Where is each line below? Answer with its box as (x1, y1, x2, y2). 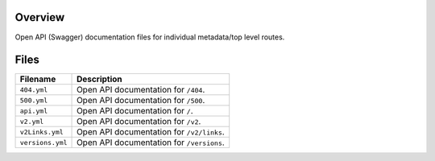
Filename (19, 73, 56, 85)
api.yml (19, 106, 48, 115)
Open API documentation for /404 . (77, 85, 205, 96)
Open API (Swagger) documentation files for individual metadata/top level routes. (14, 32, 285, 42)
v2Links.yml (19, 127, 64, 136)
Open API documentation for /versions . (77, 137, 225, 148)
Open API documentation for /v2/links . (77, 126, 225, 138)
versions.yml (19, 138, 68, 147)
